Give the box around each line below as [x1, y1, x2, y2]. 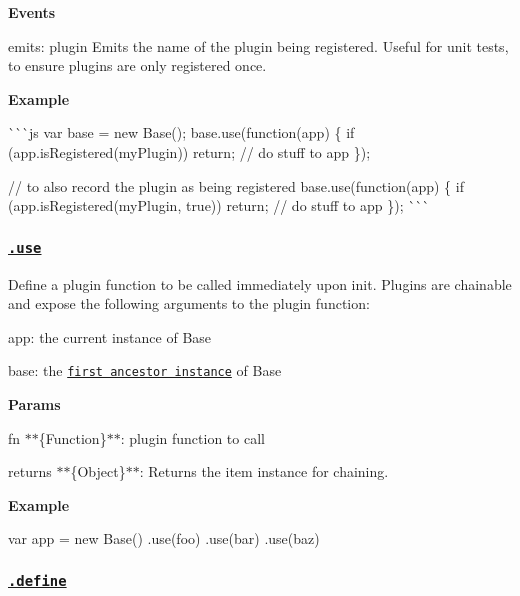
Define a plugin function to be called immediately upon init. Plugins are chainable [8, 273, 512, 294]
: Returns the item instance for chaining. [139, 461, 389, 482]
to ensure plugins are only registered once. [8, 55, 267, 76]
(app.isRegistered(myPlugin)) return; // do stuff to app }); [8, 141, 371, 162]
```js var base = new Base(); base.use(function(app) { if [8, 122, 355, 143]
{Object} [70, 461, 126, 482]
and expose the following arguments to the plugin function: [8, 293, 370, 314]
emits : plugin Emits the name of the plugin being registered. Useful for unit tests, [8, 35, 509, 56]
